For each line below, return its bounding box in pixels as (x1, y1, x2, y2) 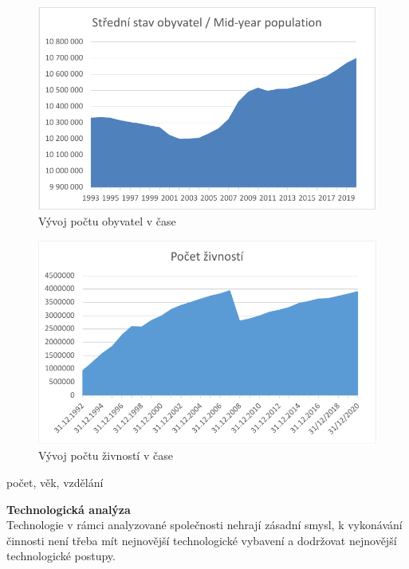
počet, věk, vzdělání (6, 474, 104, 491)
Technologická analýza (6, 500, 131, 517)
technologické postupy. (6, 547, 116, 564)
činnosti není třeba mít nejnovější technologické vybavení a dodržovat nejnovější (6, 532, 397, 548)
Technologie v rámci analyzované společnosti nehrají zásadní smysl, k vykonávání (6, 516, 403, 533)
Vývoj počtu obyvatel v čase (38, 213, 176, 230)
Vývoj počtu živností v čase (38, 447, 173, 464)
